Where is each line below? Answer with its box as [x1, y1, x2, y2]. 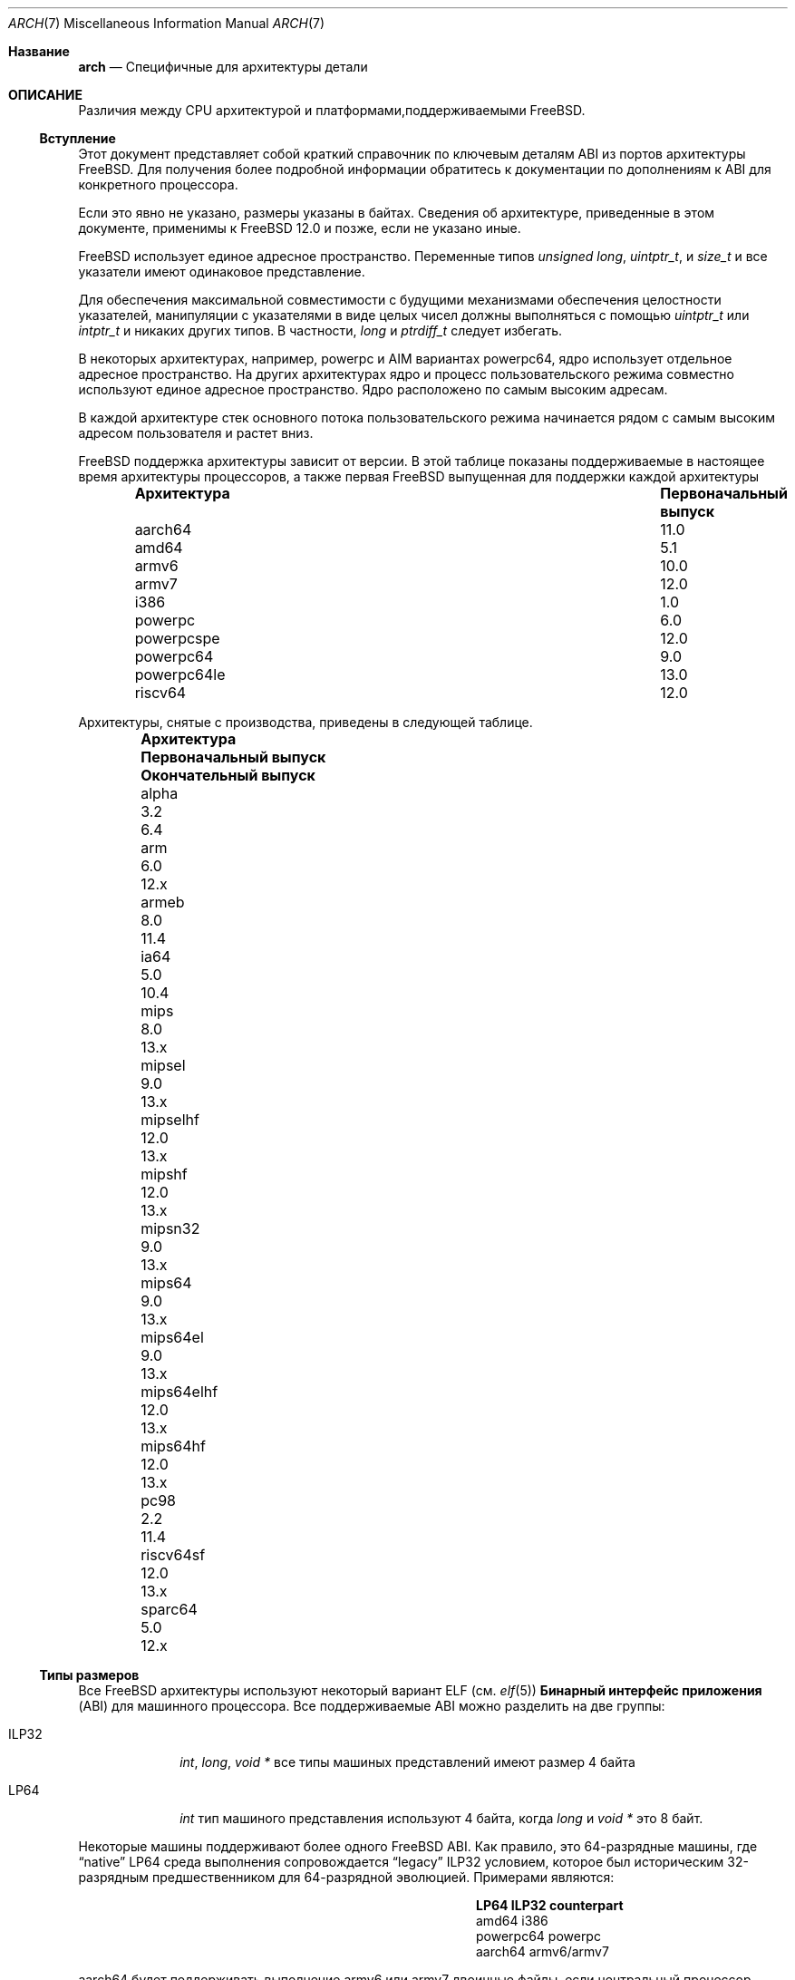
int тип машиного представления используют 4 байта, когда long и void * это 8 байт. [179, 1810, 703, 1826]
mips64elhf [141, 1383, 218, 1401]
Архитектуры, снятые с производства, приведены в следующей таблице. [78, 714, 533, 730]
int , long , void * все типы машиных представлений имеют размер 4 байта [179, 1754, 635, 1770]
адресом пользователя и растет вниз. [78, 425, 314, 441]
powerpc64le [134, 665, 226, 684]
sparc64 [141, 1600, 198, 1618]
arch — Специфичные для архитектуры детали [78, 59, 368, 74]
